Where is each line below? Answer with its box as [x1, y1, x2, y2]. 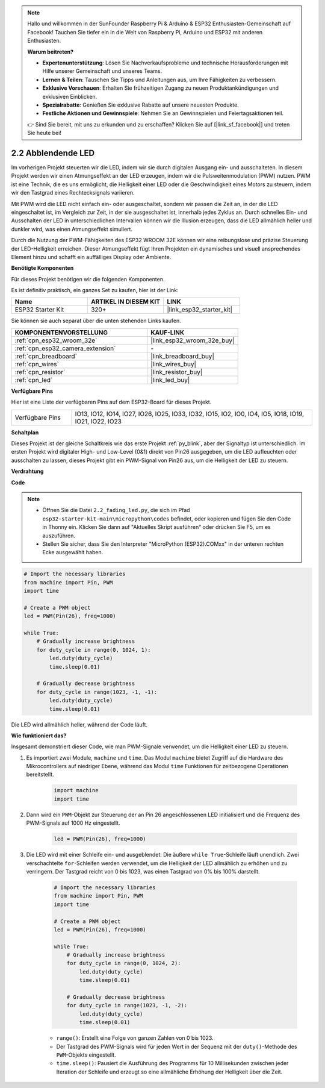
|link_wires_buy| [150, 360, 197, 368]
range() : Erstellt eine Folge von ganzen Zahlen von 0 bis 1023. [56, 1034, 214, 1042]
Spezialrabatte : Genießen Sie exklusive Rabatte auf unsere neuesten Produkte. [42, 101, 239, 108]
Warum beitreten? [27, 48, 74, 55]
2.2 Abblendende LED [11, 148, 95, 158]
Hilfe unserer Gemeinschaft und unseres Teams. [42, 67, 162, 75]
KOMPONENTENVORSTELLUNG [14, 328, 108, 337]
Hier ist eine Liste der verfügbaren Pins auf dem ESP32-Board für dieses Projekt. [11, 398, 212, 406]
